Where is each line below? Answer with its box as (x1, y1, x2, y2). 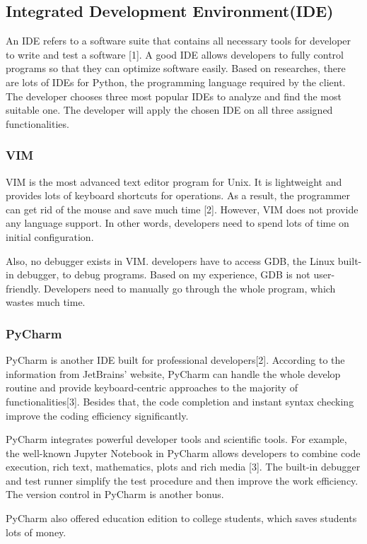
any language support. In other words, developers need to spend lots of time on (6, 215, 349, 230)
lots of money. (6, 524, 66, 539)
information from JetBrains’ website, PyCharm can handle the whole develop (6, 366, 341, 381)
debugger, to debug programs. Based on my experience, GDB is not (17, 267, 310, 282)
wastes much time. (6, 295, 86, 309)
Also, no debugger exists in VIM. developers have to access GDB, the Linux (6, 253, 335, 268)
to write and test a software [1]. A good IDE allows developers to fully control (6, 47, 344, 61)
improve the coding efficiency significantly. (6, 408, 189, 422)
